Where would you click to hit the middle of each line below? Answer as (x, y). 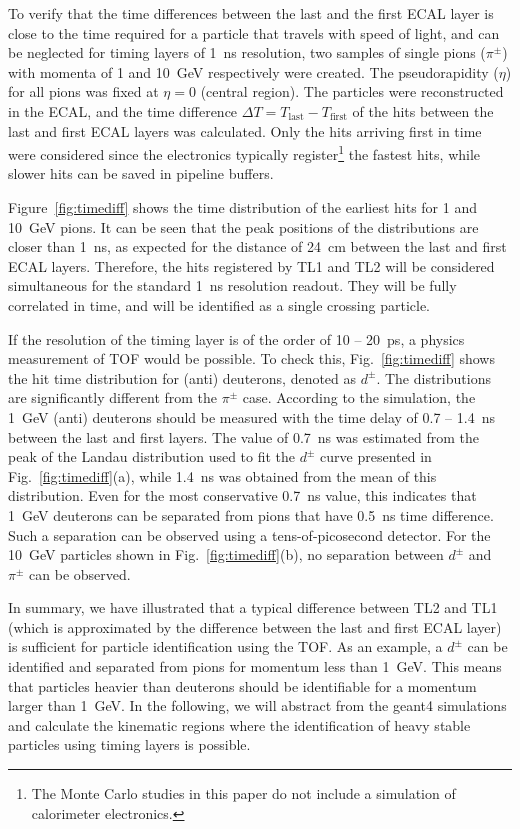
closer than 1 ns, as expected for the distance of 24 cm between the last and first (257, 246)
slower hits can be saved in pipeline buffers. (141, 173)
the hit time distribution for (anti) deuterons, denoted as (182, 377)
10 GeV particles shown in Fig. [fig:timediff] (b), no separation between (226, 554)
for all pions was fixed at (83, 91)
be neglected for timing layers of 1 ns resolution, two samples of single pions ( (247, 52)
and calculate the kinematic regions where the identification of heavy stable (239, 724)
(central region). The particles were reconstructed (352, 91)
